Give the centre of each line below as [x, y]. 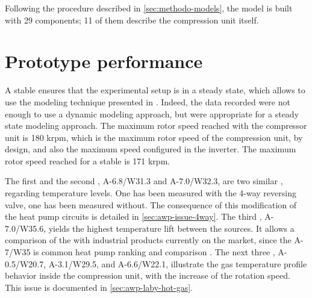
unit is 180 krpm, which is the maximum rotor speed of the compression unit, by [154, 137]
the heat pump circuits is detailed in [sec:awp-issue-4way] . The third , [133, 216]
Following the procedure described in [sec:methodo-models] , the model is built [149, 8]
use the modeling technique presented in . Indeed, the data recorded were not [148, 101]
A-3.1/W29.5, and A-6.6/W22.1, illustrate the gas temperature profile [178, 263]
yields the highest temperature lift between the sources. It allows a [171, 228]
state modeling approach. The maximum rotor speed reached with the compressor [156, 126]
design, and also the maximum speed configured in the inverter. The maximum [151, 149]
